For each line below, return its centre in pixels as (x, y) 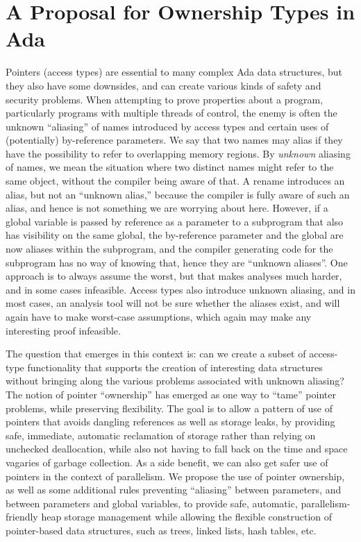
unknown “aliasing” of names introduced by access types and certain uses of (167, 126)
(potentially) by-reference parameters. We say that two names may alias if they (174, 140)
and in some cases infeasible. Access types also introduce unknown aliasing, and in (180, 289)
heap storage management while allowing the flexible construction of (187, 517)
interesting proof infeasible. (63, 330)
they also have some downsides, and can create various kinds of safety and (163, 85)
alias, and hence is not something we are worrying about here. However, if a (167, 208)
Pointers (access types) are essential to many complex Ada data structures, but (174, 72)
